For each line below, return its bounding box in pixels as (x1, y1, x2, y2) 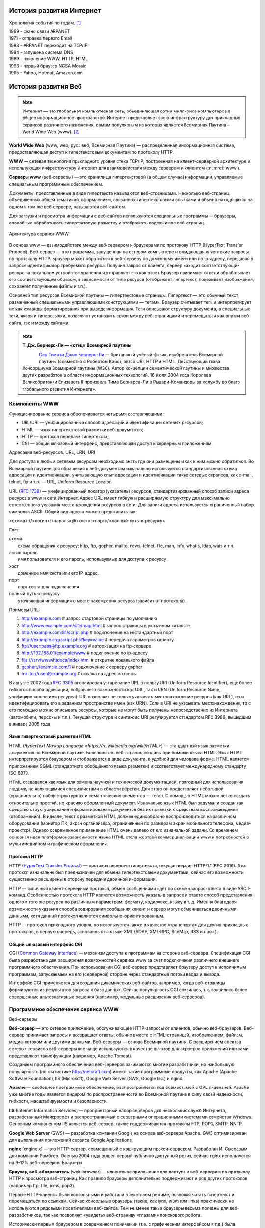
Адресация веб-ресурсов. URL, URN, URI (9, 449, 95, 455)
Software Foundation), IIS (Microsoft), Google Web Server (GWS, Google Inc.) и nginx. (9, 1076, 184, 1082)
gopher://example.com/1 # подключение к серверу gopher (21, 664, 143, 670)
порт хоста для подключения (18, 584, 79, 589)
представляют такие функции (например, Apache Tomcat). (9, 1053, 132, 1059)
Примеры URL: (9, 607, 40, 613)
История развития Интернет (9, 6, 101, 15)
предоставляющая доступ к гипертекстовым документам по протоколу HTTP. (9, 149, 174, 155)
